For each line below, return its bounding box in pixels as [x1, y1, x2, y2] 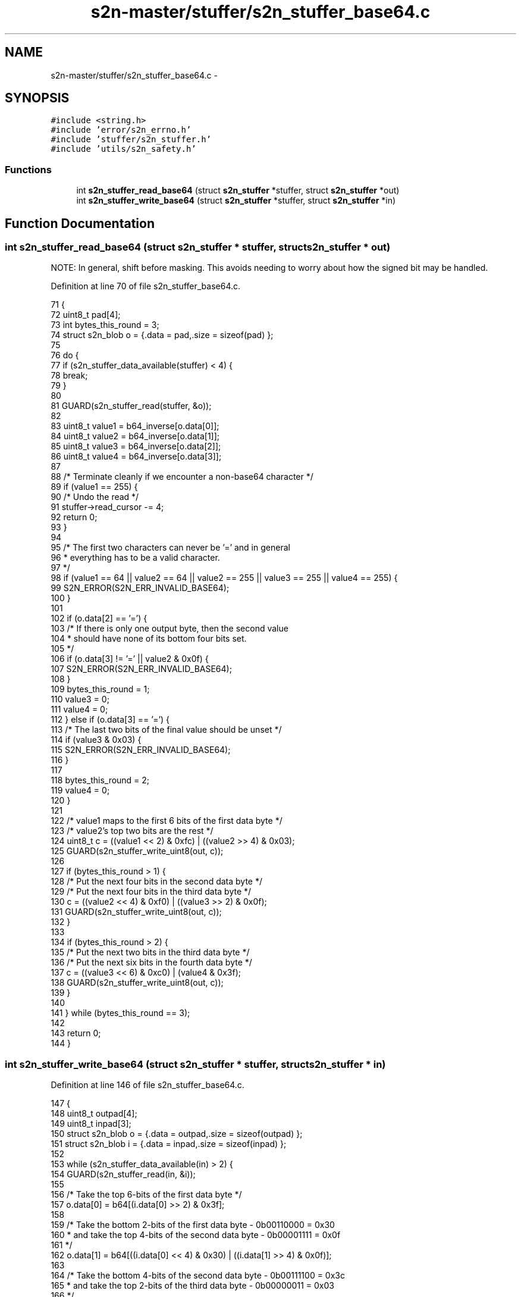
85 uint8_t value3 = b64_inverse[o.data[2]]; [51, 441, 221, 452]
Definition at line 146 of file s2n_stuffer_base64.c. [51, 1080, 244, 1090]
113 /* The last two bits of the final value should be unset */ [51, 724, 282, 735]
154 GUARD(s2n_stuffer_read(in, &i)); [51, 1169, 196, 1180]
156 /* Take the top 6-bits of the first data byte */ [51, 1189, 242, 1200]
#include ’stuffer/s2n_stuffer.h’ [51, 135, 212, 145]
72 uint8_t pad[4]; [51, 310, 121, 320]
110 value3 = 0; [51, 694, 109, 705]
